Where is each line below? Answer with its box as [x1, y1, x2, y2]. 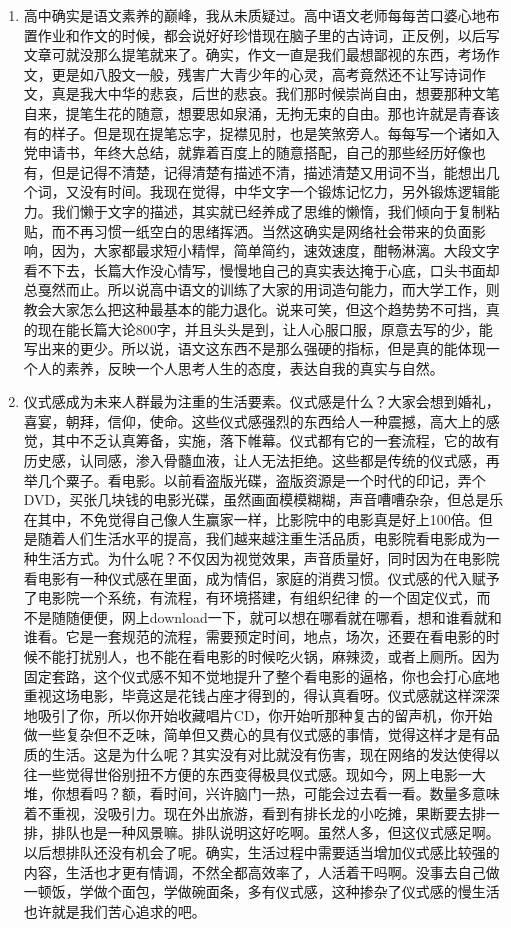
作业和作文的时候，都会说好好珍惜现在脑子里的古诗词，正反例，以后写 [37, 24, 500, 45]
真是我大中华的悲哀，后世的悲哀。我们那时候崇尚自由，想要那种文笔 [51, 83, 500, 104]
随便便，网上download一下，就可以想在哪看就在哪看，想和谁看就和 [65, 606, 502, 627]
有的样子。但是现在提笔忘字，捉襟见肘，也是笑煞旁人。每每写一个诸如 [23, 122, 486, 143]
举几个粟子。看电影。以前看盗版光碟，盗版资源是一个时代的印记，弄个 [23, 469, 486, 490]
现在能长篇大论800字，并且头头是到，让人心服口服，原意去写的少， [37, 318, 479, 339]
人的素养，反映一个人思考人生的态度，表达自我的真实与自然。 [37, 357, 444, 378]
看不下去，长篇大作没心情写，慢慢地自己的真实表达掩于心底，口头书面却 [23, 259, 500, 280]
